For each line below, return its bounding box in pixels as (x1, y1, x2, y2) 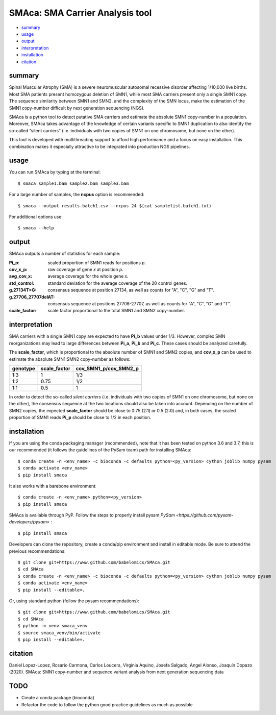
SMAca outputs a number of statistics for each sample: (9, 250, 121, 257)
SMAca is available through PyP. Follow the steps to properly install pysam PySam (9, 512, 175, 518)
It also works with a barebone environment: (9, 483, 97, 489)
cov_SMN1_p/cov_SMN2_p (75, 365, 139, 372)
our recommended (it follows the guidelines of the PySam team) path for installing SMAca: (9, 447, 191, 453)
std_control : (9, 280, 34, 286)
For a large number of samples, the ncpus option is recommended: (9, 192, 145, 197)
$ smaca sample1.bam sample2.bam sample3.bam (18, 180, 129, 186)
